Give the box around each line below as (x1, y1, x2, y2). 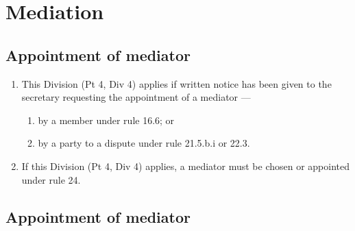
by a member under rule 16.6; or (38, 112, 175, 127)
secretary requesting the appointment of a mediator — (21, 90, 251, 104)
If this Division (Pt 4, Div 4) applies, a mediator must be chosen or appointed (21, 158, 350, 173)
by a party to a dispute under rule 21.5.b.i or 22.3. (38, 136, 250, 150)
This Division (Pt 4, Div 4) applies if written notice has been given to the (21, 76, 332, 90)
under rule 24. (21, 172, 81, 186)
